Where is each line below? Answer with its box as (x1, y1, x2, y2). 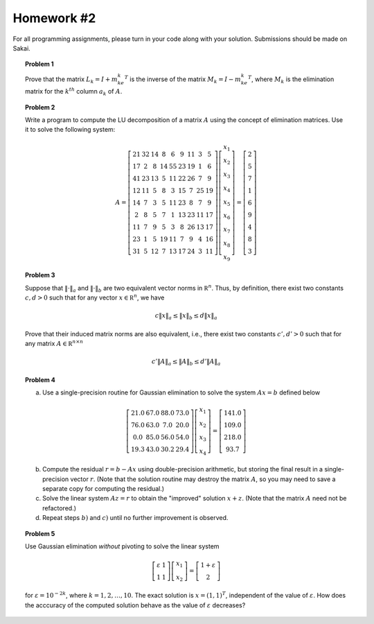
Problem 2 (25, 103, 55, 111)
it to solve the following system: (25, 125, 116, 134)
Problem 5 (25, 529, 55, 537)
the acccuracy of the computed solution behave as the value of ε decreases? (25, 600, 246, 609)
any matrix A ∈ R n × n (25, 338, 84, 348)
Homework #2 (12, 10, 96, 26)
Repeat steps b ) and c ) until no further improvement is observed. (42, 514, 229, 522)
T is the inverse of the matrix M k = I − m (124, 73, 242, 85)
